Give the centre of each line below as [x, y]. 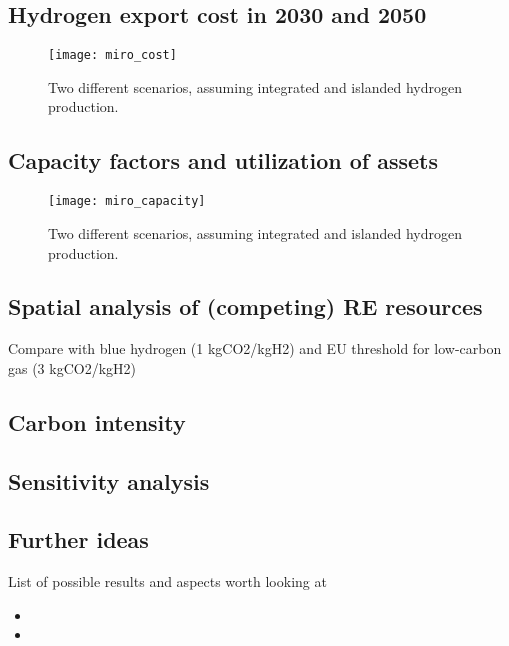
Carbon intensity [97, 421]
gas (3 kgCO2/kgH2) [72, 367]
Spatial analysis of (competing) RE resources [245, 306]
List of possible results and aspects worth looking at [167, 581]
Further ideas [78, 539]
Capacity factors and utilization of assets [223, 160]
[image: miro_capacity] [127, 201]
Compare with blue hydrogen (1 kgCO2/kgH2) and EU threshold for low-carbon [255, 348]
